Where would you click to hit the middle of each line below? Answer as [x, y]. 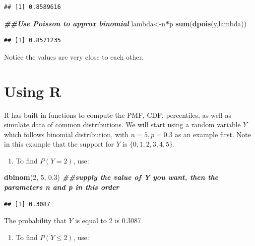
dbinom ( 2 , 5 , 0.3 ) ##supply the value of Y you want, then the [111, 177]
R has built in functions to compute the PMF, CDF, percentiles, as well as [118, 115]
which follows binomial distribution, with [66, 134]
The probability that [35, 220]
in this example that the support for [59, 144]
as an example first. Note [213, 134]
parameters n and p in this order [62, 187]
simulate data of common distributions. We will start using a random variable [122, 124]
